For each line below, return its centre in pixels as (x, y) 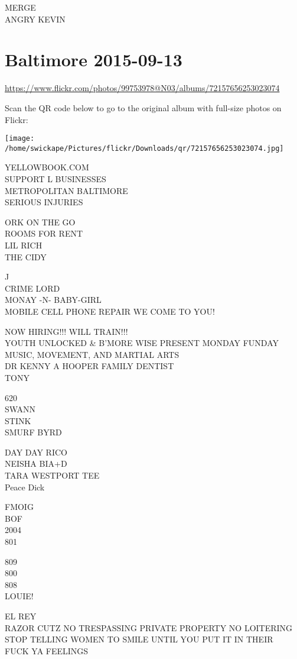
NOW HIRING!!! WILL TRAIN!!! (66, 331)
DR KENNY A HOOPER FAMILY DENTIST (89, 366)
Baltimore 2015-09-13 (94, 59)
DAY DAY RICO (36, 452)
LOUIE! (19, 596)
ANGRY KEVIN (35, 19)
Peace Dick (25, 487)
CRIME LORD (32, 288)
